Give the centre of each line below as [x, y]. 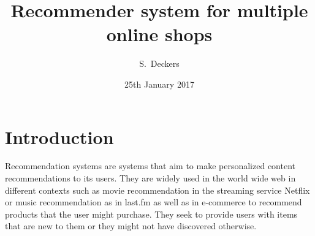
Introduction [59, 136]
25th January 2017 [159, 84]
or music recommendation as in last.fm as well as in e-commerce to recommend [154, 202]
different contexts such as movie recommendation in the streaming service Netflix [157, 190]
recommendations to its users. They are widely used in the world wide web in [150, 178]
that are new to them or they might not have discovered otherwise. [131, 226]
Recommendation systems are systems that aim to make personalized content [150, 166]
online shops [159, 34]
